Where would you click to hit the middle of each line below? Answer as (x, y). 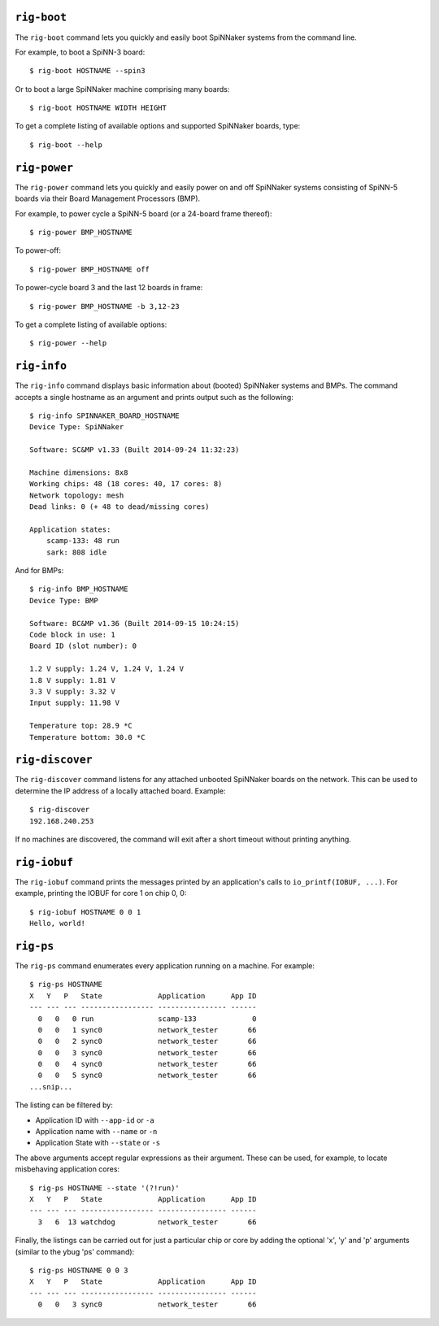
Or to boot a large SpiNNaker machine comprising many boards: (122, 89)
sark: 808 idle (76, 552)
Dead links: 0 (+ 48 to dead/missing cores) (120, 507)
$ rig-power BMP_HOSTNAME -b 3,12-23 (105, 306)
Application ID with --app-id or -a (95, 1120)
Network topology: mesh (77, 495)
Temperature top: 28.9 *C (81, 726)
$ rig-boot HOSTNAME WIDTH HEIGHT (98, 108)
